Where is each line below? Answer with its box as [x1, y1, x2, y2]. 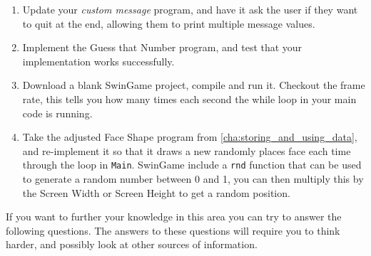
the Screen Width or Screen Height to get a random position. [22, 185, 290, 200]
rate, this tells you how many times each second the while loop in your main [22, 91, 357, 106]
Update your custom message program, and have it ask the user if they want [22, 2, 358, 16]
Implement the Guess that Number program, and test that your [22, 40, 303, 55]
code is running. [22, 105, 93, 120]
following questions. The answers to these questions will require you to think [6, 223, 340, 238]
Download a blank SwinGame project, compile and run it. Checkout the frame [22, 78, 365, 92]
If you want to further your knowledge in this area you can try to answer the [6, 209, 342, 224]
